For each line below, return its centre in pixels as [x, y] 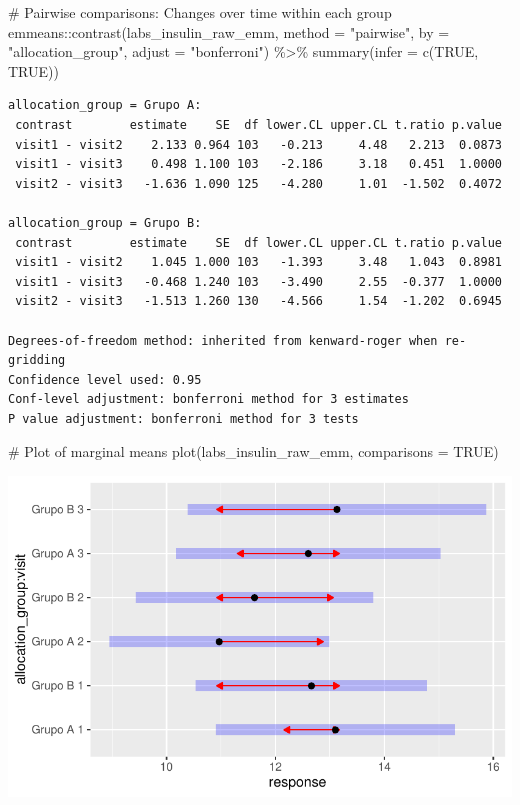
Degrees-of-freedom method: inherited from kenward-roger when [223, 340]
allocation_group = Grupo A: [105, 105]
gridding [37, 360]
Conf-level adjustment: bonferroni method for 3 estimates [208, 399]
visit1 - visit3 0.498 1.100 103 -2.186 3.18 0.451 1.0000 [258, 164]
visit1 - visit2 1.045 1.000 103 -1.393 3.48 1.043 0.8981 [258, 262]
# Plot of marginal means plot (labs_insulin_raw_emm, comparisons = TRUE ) [253, 451]
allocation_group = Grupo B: [105, 222]
